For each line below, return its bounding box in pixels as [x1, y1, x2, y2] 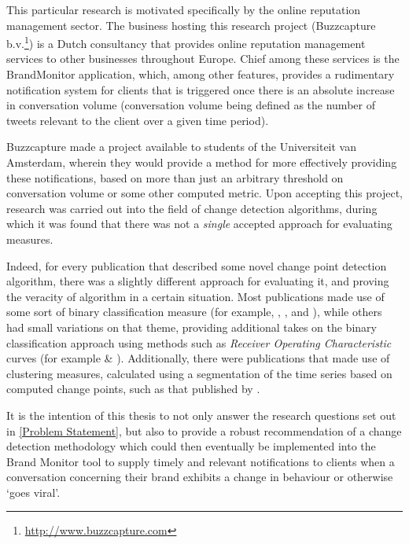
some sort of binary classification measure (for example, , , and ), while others [6, 303, 382, 320]
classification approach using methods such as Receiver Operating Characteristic [6, 334, 392, 351]
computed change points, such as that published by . [6, 380, 260, 397]
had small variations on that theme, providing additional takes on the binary [6, 318, 377, 335]
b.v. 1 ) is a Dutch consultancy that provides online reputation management [6, 33, 366, 51]
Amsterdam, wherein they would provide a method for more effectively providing [6, 154, 397, 170]
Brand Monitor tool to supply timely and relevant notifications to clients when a [6, 453, 395, 469]
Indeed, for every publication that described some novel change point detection [6, 257, 387, 274]
